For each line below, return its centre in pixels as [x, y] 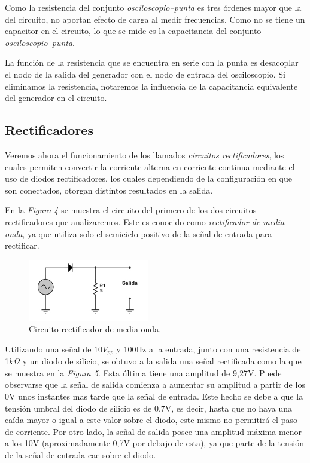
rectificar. [22, 245]
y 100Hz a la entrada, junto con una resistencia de [209, 349]
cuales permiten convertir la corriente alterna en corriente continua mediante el [150, 166]
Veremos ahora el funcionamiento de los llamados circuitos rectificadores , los [145, 154]
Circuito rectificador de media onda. [95, 329]
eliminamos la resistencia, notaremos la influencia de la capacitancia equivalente [151, 86]
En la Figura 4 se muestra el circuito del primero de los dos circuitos [131, 210]
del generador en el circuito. [56, 98]
